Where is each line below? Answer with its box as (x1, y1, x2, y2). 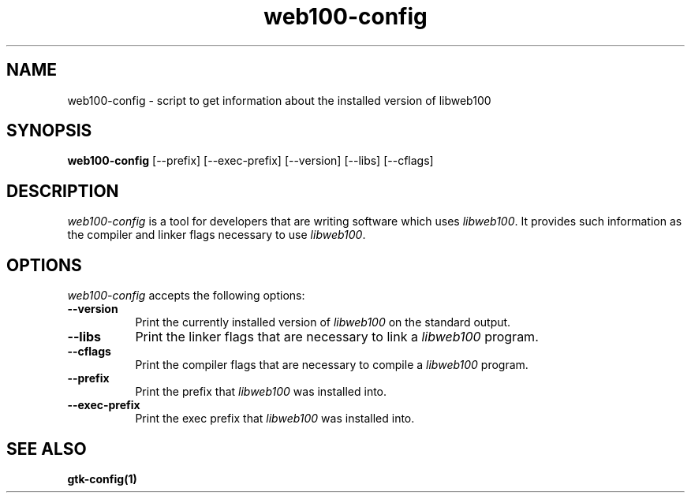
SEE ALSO (6, 438, 87, 459)
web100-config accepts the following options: (67, 289, 305, 303)
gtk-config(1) (67, 471, 137, 486)
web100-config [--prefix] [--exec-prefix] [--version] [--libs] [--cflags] (67, 154, 434, 168)
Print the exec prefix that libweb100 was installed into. (135, 411, 415, 426)
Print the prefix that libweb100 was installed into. (135, 385, 387, 399)
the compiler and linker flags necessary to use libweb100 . (67, 228, 366, 242)
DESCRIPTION (6, 181, 119, 201)
